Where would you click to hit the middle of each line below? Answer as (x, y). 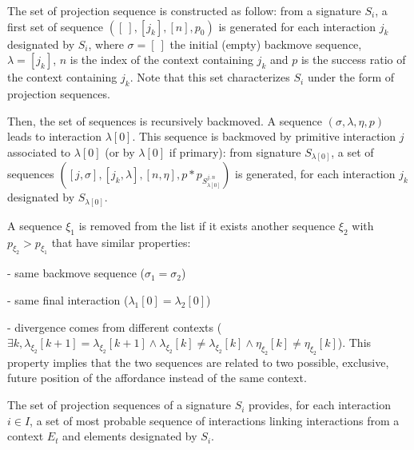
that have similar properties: (121, 242)
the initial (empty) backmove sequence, (266, 44)
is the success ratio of (353, 60)
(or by (120, 151)
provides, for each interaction (320, 405)
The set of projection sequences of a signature (119, 405)
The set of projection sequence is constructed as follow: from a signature (184, 10)
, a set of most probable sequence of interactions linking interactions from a (215, 420)
